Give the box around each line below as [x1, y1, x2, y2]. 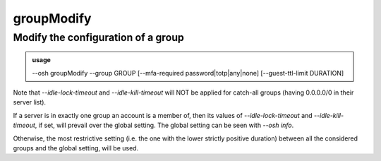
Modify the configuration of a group [13, 31, 185, 44]
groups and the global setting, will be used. [13, 143, 139, 152]
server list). [13, 98, 46, 107]
